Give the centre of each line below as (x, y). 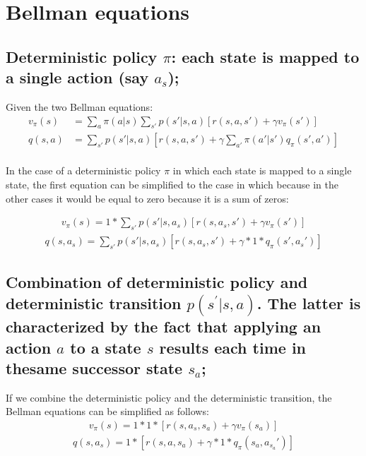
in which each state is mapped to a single (262, 170)
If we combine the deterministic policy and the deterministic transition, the (169, 397)
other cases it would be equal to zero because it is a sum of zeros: (147, 198)
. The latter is (309, 302)
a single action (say (77, 77)
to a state (106, 347)
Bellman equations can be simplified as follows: (107, 411)
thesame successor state (94, 367)
